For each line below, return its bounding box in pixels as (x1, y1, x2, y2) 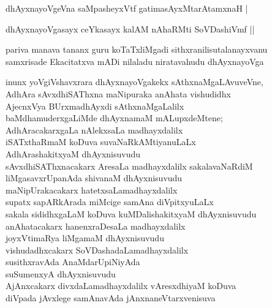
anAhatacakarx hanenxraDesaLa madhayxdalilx (6, 219, 186, 232)
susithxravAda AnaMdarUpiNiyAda (6, 255, 140, 268)
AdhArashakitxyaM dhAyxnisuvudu (6, 147, 140, 160)
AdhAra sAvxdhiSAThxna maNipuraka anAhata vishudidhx (6, 87, 231, 100)
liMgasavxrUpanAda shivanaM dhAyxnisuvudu (6, 171, 183, 184)
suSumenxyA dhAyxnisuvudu (6, 267, 116, 280)
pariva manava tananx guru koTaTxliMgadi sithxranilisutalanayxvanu (6, 43, 268, 56)
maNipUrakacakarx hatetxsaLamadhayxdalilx (6, 183, 178, 196)
